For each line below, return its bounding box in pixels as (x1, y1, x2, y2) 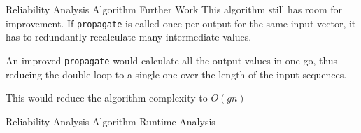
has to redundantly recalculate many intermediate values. (6, 29, 252, 44)
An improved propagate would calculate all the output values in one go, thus (6, 52, 338, 67)
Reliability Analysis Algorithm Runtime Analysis (6, 113, 215, 128)
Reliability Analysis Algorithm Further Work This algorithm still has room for (6, 2, 342, 16)
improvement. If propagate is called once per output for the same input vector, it (6, 15, 356, 30)
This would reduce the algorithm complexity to (6, 90, 208, 105)
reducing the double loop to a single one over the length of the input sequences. (6, 66, 347, 81)
